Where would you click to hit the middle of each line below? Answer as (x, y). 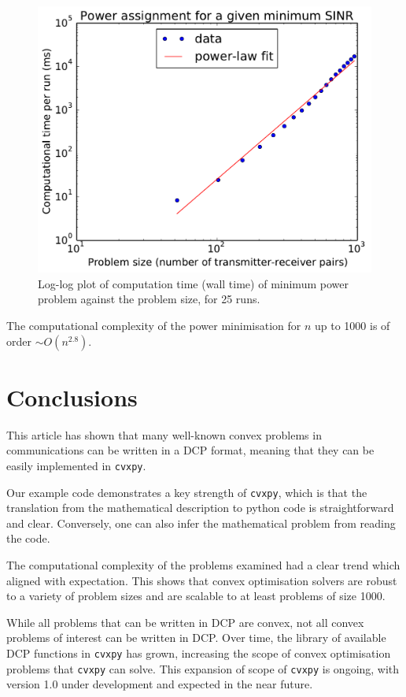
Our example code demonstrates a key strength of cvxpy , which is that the (187, 492)
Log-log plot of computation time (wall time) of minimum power (193, 283)
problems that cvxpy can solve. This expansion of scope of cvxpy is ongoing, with (203, 668)
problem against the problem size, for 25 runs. (149, 299)
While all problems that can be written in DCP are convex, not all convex (185, 622)
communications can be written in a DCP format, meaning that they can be (190, 450)
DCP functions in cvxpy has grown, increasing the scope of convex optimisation (199, 653)
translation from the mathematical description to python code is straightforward (200, 508)
